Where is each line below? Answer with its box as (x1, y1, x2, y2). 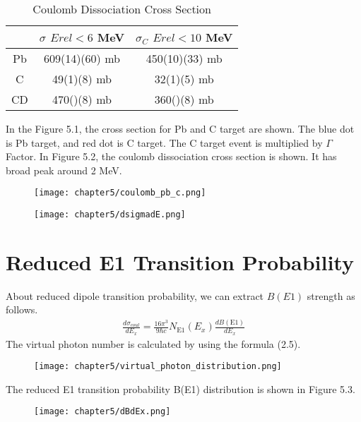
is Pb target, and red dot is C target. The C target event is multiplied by (6, 135, 323, 150)
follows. (6, 302, 38, 317)
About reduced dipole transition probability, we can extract (6, 288, 264, 303)
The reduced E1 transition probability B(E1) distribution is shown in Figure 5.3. (6, 381, 355, 396)
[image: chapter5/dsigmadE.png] (34, 210, 186, 220)
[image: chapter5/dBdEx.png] (34, 406, 171, 417)
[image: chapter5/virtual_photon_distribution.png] (34, 361, 282, 372)
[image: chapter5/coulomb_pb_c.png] (34, 188, 206, 198)
